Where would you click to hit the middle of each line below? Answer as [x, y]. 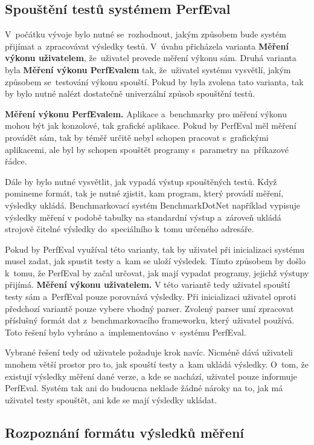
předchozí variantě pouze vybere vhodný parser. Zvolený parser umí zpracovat [149, 308]
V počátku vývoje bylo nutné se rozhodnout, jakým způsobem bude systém [146, 34]
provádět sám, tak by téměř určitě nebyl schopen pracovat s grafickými [137, 137]
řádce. [16, 161]
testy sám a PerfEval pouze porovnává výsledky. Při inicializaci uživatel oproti [151, 297]
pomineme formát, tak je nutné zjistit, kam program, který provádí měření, [144, 193]
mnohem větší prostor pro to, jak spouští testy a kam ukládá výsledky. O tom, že [157, 364]
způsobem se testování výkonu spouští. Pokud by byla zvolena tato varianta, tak [154, 81]
